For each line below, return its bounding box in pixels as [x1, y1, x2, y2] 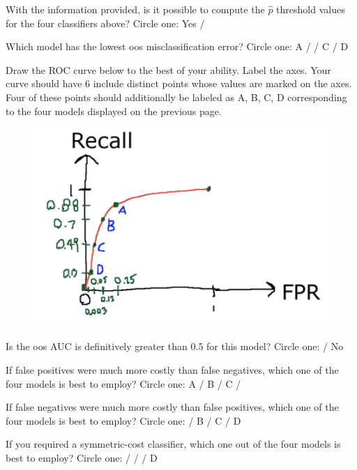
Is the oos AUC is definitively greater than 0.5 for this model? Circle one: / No [6, 339, 344, 354]
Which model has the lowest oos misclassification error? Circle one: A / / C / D [6, 39, 349, 54]
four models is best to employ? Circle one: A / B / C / [6, 376, 241, 391]
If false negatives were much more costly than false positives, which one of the [6, 400, 339, 414]
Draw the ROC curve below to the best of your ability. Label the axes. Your [6, 62, 331, 77]
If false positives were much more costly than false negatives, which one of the [6, 363, 339, 377]
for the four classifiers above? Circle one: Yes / [6, 15, 205, 30]
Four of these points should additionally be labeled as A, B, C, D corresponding [6, 89, 347, 104]
